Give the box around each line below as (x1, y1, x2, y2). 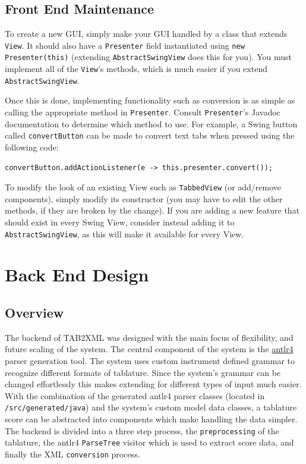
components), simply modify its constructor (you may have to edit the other (5, 192, 283, 205)
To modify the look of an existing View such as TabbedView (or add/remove (5, 181, 282, 193)
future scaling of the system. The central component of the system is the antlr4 (5, 343, 294, 355)
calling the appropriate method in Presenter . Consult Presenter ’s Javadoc (5, 106, 280, 118)
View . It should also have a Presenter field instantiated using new (5, 39, 245, 51)
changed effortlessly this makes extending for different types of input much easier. (5, 378, 302, 390)
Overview (5, 303, 64, 321)
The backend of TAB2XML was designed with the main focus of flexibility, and (5, 331, 294, 343)
